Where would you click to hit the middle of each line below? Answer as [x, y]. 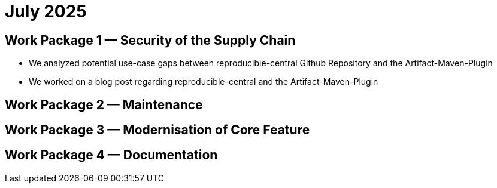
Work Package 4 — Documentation [111, 155]
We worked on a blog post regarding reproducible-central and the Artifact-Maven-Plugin [204, 82]
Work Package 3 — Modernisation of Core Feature [157, 130]
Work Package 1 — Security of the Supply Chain [150, 40]
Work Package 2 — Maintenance [104, 104]
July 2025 [46, 11]
